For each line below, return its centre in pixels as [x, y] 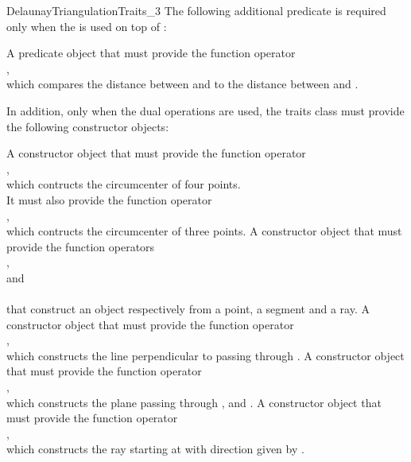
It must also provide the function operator [109, 199]
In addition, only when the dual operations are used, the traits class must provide [205, 110]
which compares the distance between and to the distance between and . [182, 84]
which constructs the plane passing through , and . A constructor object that [194, 402]
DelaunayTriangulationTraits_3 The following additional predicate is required [196, 10]
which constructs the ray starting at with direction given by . [155, 449]
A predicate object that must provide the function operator [151, 53]
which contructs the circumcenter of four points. [124, 184]
